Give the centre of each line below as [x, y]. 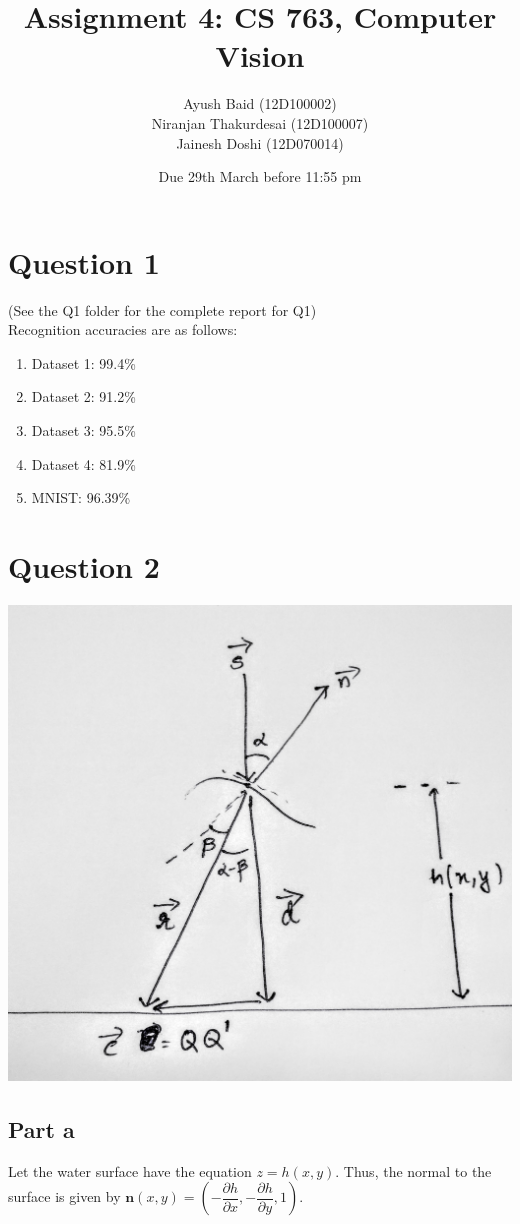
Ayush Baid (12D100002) [260, 103]
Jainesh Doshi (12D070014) [260, 142]
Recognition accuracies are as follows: [123, 329]
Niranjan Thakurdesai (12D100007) [260, 122]
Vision [260, 55]
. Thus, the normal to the [413, 1170]
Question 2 [84, 565]
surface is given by [64, 1196]
